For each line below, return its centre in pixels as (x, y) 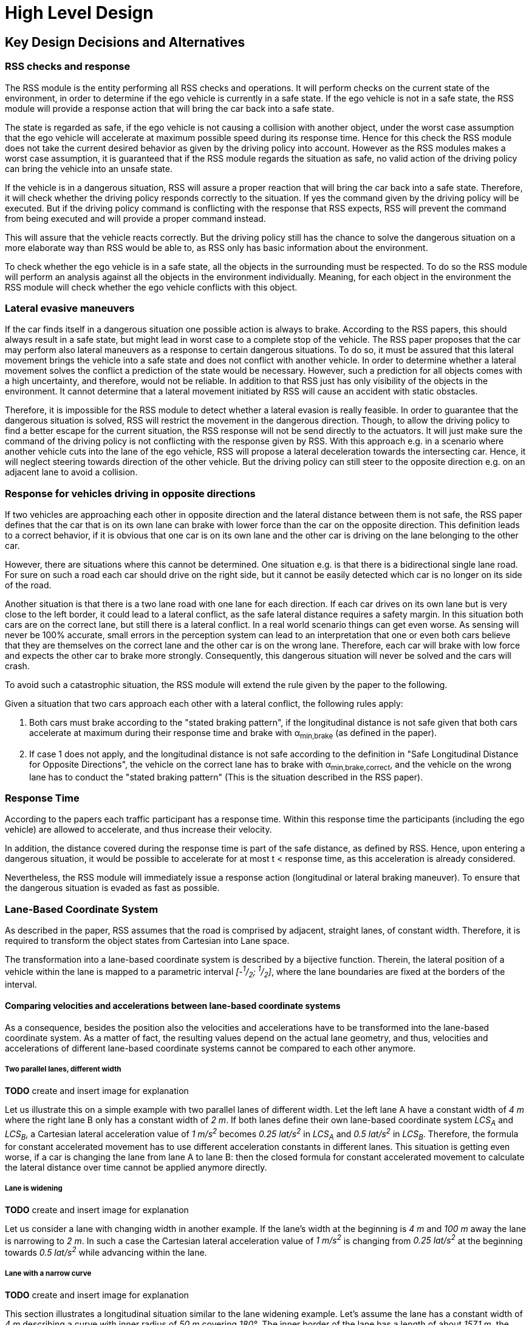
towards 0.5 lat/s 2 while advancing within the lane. (106, 1251)
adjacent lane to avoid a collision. (71, 472)
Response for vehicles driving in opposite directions (130, 493)
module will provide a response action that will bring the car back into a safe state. (169, 108)
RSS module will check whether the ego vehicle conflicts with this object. (151, 287)
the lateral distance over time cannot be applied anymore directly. (136, 1167)
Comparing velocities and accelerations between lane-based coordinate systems (173, 1006)
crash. (17, 666)
